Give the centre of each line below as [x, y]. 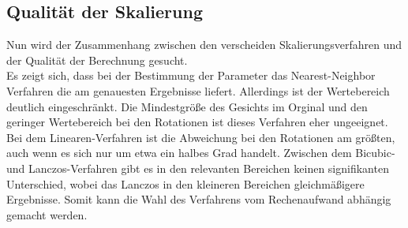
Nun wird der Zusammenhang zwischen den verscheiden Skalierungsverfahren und [204, 45]
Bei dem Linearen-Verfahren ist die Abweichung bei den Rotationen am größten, [201, 137]
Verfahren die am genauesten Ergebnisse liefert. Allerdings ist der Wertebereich [198, 90]
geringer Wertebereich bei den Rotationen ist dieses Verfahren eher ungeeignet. [197, 122]
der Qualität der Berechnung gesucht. [97, 60]
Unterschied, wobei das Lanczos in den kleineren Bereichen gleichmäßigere [185, 183]
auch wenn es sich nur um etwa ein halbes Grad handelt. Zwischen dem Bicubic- [201, 153]
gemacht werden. [47, 214]
